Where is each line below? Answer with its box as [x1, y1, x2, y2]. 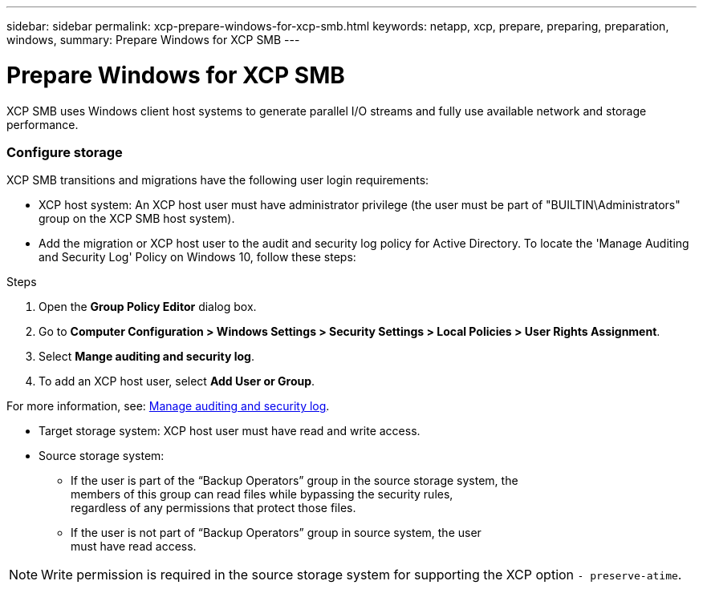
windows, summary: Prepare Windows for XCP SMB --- [6, 33, 300, 46]
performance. [6, 117, 79, 131]
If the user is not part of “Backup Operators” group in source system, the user [71, 526, 482, 540]
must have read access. [71, 539, 197, 554]
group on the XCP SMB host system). [39, 212, 235, 226]
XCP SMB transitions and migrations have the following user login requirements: [6, 173, 429, 188]
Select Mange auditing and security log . [39, 349, 254, 364]
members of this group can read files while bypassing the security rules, [71, 487, 453, 502]
